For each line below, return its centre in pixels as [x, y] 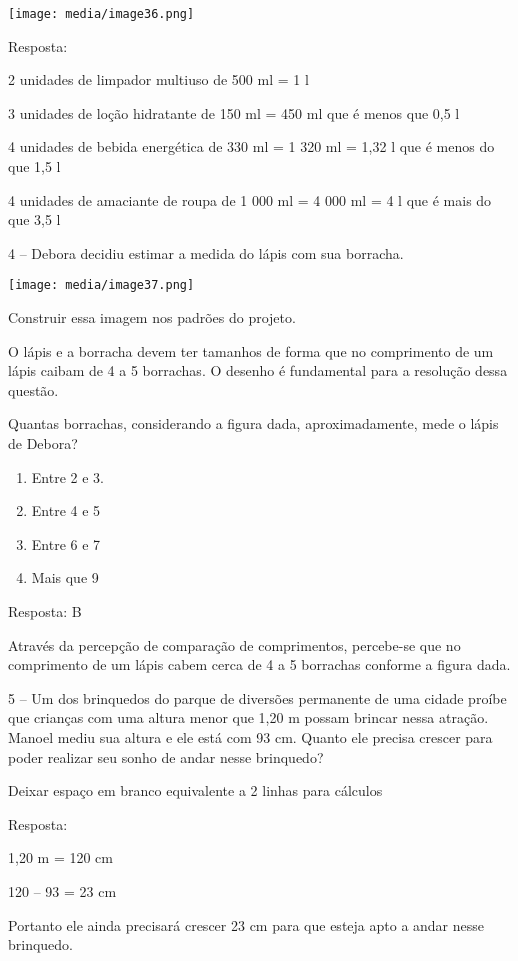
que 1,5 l [34, 166]
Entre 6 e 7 [66, 543]
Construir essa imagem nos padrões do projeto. [152, 317]
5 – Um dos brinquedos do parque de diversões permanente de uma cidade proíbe [257, 697]
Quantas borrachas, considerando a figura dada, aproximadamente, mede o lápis [253, 423]
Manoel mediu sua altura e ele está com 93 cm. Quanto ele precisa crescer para [250, 736]
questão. [33, 389]
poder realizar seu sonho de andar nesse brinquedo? [166, 756]
